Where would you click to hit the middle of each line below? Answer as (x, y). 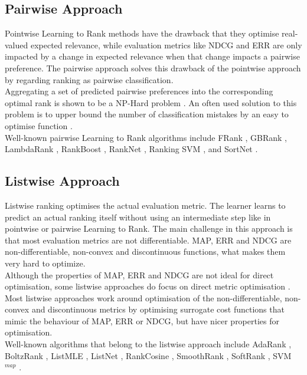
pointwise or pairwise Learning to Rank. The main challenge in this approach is (149, 228)
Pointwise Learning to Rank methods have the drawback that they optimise (142, 33)
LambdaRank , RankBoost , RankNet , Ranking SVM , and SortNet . (131, 149)
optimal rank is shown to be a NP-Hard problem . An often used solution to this (151, 102)
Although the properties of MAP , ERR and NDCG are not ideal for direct (139, 274)
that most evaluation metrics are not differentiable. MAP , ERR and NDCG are (148, 240)
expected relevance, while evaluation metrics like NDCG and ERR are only (166, 45)
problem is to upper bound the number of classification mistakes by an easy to (147, 114)
